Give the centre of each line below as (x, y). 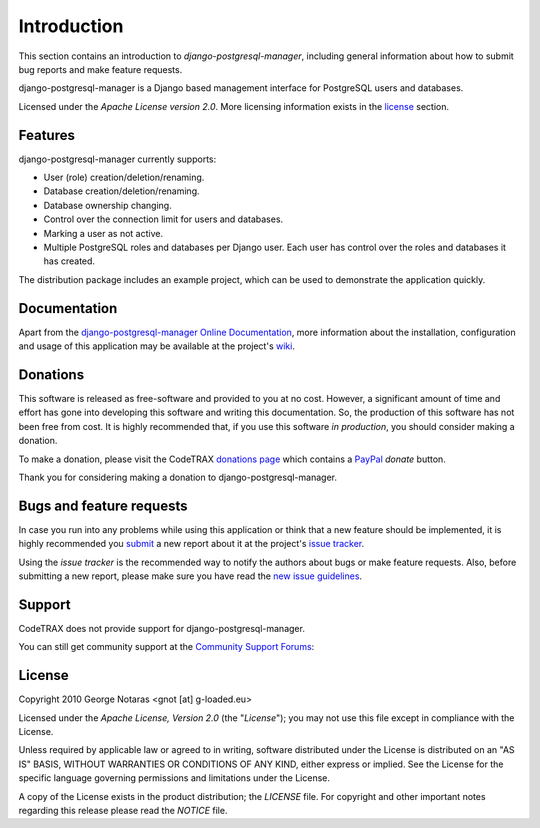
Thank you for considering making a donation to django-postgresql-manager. (177, 477)
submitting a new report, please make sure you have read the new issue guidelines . (190, 576)
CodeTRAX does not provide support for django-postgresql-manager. (161, 628)
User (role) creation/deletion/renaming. (124, 177)
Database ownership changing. (107, 205)
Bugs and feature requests (103, 505)
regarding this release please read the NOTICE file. (123, 810)
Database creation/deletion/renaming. (121, 191)
